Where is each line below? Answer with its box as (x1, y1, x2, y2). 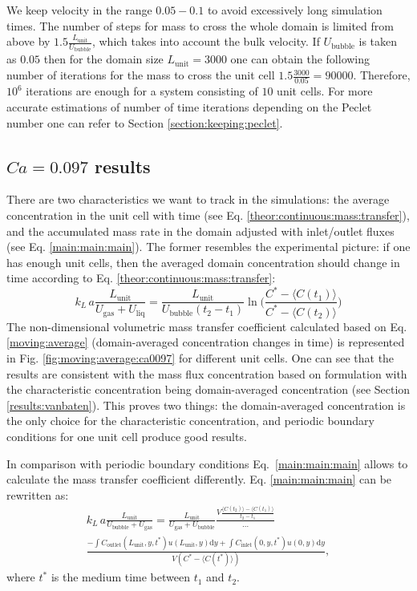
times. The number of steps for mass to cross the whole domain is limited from (6, 17, 394, 34)
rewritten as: (6, 486, 69, 503)
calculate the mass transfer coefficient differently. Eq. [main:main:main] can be (6, 471, 392, 488)
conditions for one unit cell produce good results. (6, 427, 247, 444)
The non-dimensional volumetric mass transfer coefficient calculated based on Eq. (6, 318, 407, 334)
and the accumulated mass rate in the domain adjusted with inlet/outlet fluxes (6, 222, 395, 239)
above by (6, 33, 51, 50)
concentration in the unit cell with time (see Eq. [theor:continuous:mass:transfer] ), (6, 206, 410, 223)
